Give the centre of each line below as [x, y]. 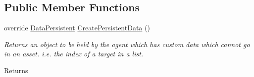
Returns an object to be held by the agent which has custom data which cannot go [127, 44]
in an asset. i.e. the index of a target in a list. [74, 54]
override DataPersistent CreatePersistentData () [77, 28]
